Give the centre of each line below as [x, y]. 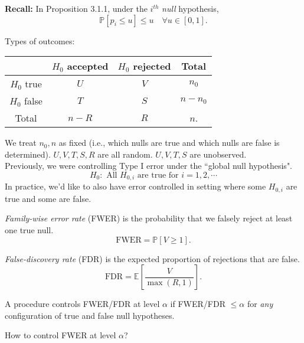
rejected [152, 66]
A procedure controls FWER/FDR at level [82, 304]
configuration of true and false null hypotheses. [90, 315]
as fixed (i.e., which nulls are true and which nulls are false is [169, 143]
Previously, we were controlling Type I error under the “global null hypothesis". [149, 166]
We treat [21, 143]
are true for [158, 175]
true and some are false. [48, 198]
